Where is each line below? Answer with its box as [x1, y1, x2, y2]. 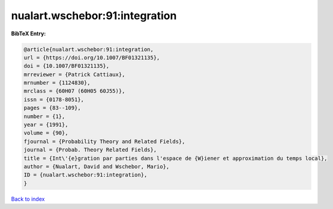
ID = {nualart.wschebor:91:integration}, [23, 171, 148, 178]
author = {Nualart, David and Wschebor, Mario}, [23, 163, 170, 170]
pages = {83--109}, [23, 105, 81, 111]
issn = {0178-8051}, [23, 96, 84, 103]
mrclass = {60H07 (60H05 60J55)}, [23, 87, 125, 95]
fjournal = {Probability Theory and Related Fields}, [23, 138, 185, 145]
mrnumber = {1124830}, [23, 80, 91, 86]
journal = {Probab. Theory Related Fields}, [23, 147, 157, 153]
